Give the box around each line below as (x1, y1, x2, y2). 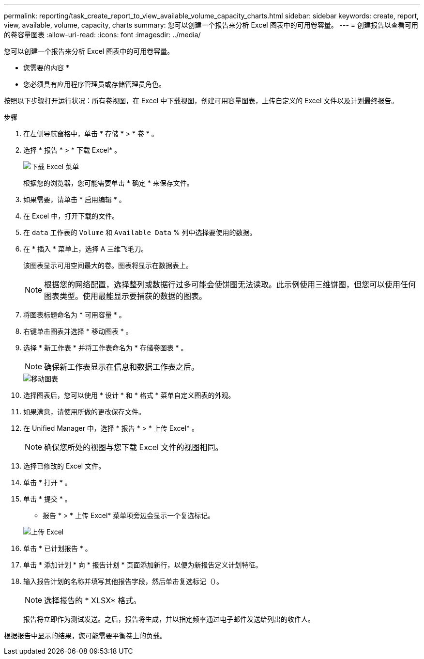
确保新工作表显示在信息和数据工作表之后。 (44, 362, 199, 372)
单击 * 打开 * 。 (23, 478, 72, 486)
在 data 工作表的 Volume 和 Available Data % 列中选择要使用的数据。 (23, 228, 257, 236)
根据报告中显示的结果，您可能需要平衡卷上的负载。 (4, 631, 167, 640)
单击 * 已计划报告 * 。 (23, 544, 92, 552)
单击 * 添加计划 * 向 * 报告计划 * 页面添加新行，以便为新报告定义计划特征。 (23, 561, 262, 569)
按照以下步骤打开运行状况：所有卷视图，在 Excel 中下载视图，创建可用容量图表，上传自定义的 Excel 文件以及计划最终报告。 (4, 96, 398, 105)
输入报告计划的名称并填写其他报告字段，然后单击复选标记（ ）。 (23, 577, 223, 585)
